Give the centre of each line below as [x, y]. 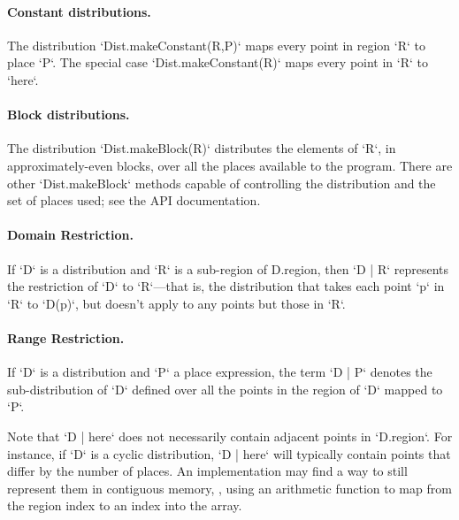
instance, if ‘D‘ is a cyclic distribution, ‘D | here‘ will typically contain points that [229, 453]
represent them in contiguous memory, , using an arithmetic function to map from [229, 488]
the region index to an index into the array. [125, 505]
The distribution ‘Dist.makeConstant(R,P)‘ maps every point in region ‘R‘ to [216, 45]
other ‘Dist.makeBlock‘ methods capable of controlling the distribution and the [222, 183]
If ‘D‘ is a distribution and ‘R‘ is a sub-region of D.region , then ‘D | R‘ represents [228, 268]
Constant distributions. [79, 11]
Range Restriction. [66, 337]
